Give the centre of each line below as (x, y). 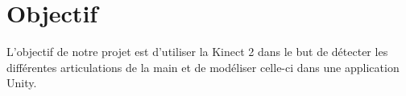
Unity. (22, 83)
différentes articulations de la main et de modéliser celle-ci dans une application (203, 67)
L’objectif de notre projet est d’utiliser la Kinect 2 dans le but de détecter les (197, 52)
